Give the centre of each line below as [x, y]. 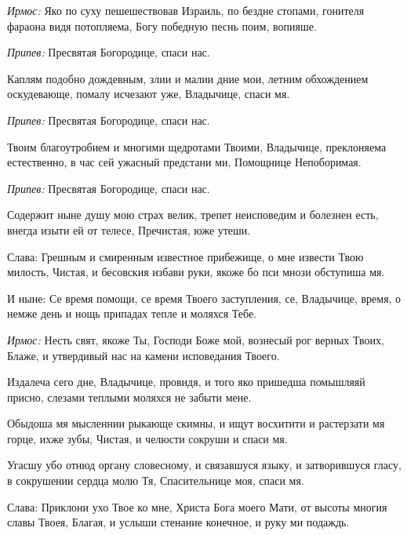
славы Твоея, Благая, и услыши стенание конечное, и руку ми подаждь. [178, 522]
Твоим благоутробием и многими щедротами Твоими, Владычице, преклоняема [197, 146]
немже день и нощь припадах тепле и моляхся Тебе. [132, 313]
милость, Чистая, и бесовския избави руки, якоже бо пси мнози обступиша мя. [196, 272]
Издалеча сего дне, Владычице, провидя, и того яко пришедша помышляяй [186, 382]
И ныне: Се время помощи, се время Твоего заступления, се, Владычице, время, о [204, 298]
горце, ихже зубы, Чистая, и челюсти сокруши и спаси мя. [147, 438]
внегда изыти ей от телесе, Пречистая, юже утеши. [129, 229]
